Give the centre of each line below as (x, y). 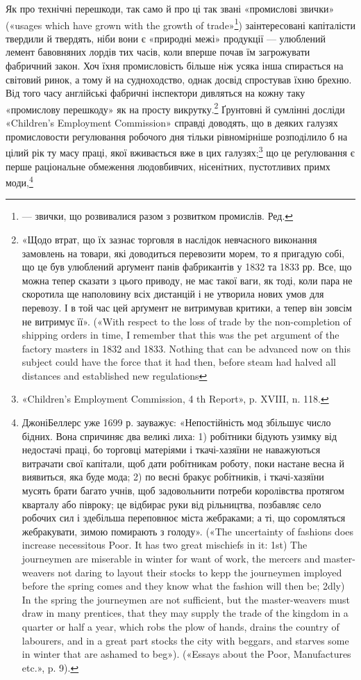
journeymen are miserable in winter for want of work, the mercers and (171, 558)
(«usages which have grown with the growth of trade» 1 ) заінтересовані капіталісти (180, 24)
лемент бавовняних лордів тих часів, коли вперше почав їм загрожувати (158, 52)
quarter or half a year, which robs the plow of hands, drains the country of (180, 626)
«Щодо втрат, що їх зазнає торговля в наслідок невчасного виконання (169, 239)
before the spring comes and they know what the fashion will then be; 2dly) (183, 586)
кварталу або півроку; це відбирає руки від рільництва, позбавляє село (171, 504)
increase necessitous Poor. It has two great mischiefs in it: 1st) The (165, 545)
